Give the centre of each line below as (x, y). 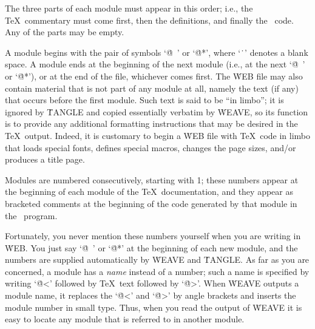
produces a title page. (45, 159)
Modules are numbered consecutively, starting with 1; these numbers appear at (152, 179)
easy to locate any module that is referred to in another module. (125, 319)
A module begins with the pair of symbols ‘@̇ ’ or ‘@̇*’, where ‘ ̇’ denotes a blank (157, 52)
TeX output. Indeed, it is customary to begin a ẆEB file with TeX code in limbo (158, 135)
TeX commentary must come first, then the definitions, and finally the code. (149, 20)
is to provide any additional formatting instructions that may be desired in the (151, 124)
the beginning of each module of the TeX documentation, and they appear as (149, 192)
